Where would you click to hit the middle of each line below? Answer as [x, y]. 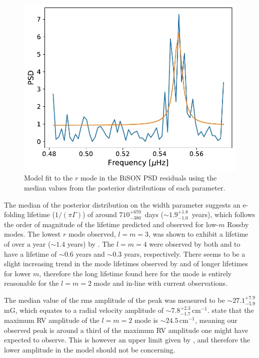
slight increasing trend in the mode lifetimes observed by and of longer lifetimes [126, 263]
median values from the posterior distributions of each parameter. [125, 188]
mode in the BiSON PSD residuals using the [148, 178]
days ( [154, 214]
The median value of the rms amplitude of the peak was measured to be [114, 300]
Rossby [238, 224]
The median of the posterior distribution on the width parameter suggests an [122, 204]
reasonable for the [31, 283]
